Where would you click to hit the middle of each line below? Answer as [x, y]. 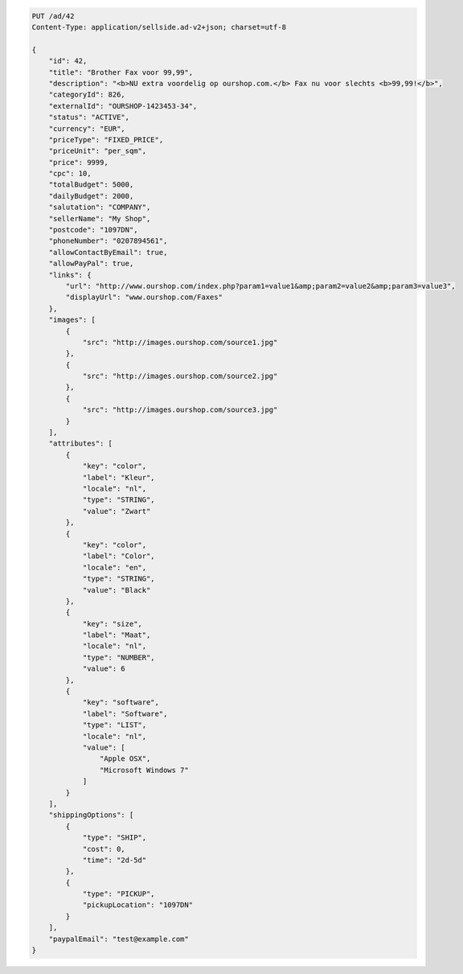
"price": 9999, [78, 162]
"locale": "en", [115, 567]
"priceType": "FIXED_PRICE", [106, 140]
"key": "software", [121, 703]
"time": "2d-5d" [115, 860]
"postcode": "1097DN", [93, 230]
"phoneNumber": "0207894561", [108, 241]
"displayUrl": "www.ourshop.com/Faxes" [144, 297]
